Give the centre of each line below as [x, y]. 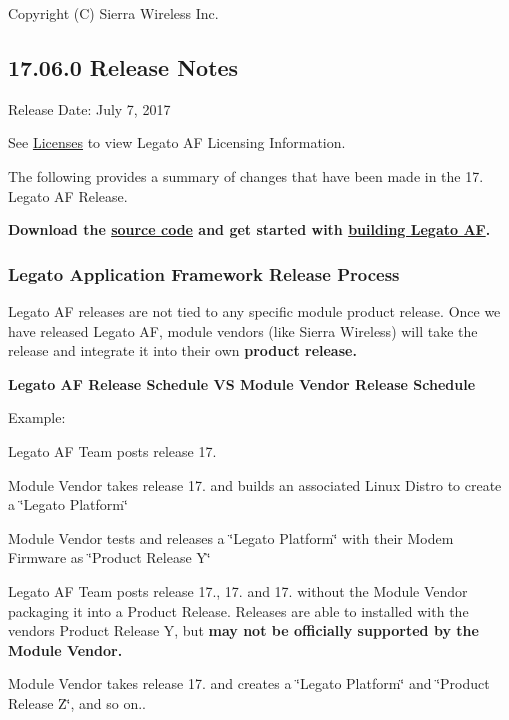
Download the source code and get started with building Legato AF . [249, 229]
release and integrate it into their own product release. [182, 350]
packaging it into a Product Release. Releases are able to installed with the [238, 610]
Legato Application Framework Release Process [204, 273]
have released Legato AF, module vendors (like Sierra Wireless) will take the [243, 330]
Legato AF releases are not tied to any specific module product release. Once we [254, 310]
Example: [37, 417]
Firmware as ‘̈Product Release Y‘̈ [109, 557]
